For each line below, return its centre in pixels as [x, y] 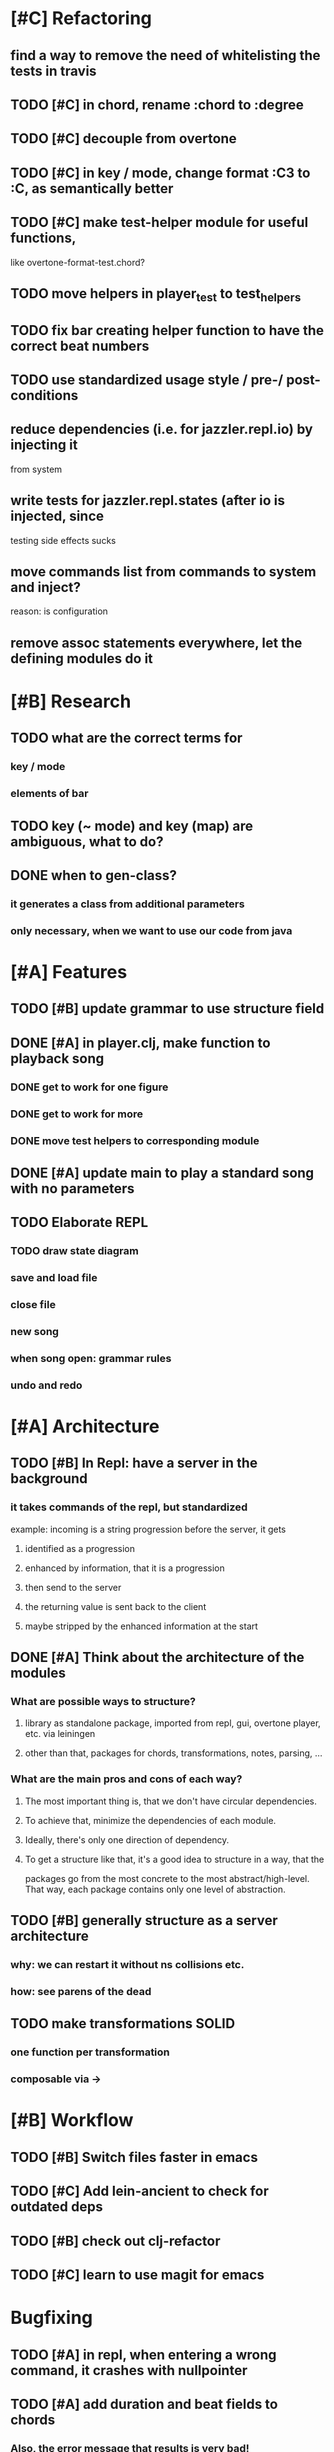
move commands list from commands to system [163, 571]
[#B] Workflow [72, 2120]
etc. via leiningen [60, 1734]
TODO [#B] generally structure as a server [144, 1920]
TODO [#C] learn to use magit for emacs [137, 2274]
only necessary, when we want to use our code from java [151, 930]
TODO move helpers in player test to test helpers [156, 295]
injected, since [57, 516]
